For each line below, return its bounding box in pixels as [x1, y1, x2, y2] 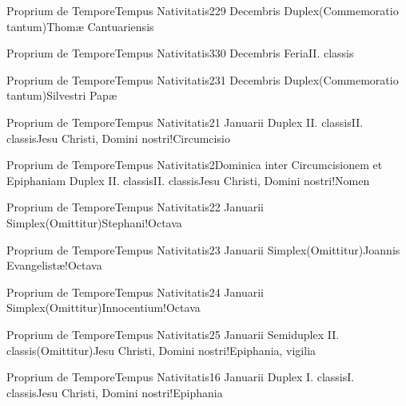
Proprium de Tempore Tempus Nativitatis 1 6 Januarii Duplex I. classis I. [6, 369, 355, 385]
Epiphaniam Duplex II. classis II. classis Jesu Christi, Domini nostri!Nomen [6, 171, 370, 188]
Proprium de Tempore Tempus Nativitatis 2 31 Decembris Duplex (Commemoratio [6, 71, 399, 88]
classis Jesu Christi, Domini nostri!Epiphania [6, 384, 223, 400]
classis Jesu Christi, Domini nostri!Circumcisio [6, 129, 230, 146]
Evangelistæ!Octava [6, 257, 102, 274]
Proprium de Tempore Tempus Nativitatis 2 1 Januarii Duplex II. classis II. [6, 113, 364, 130]
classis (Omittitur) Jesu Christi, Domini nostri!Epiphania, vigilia [6, 341, 316, 358]
